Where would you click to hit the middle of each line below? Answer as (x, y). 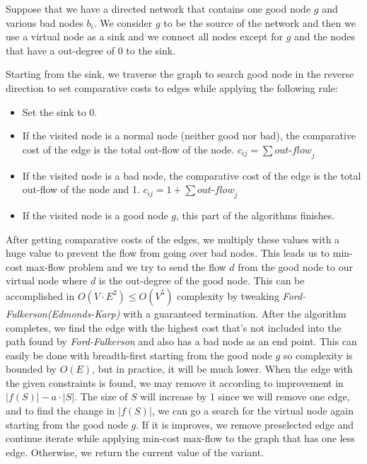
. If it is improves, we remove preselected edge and (245, 424)
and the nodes (325, 36)
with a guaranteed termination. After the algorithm (235, 313)
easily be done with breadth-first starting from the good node (139, 355)
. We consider (123, 22)
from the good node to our (295, 266)
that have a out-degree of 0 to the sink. (91, 50)
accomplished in (40, 295)
